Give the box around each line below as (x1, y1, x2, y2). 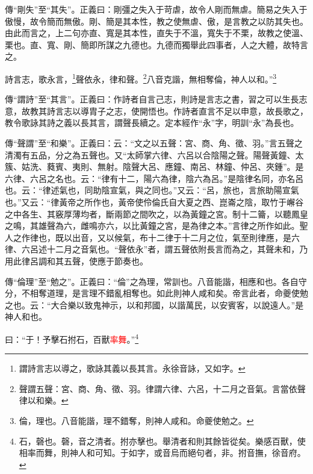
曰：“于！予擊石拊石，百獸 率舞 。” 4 (5, 331, 139, 345)
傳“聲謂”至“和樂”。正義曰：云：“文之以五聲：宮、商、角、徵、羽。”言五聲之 (5, 137, 303, 149)
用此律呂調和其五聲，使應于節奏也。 (5, 254, 148, 267)
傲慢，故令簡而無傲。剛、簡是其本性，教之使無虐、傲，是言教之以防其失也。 (5, 14, 308, 27)
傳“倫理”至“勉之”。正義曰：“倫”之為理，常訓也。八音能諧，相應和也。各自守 (5, 275, 307, 287)
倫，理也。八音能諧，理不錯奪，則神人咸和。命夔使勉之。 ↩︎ (19, 414, 254, 426)
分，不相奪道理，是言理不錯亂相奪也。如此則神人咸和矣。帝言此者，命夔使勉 (5, 287, 308, 299)
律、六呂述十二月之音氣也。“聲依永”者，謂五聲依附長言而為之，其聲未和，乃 (5, 243, 308, 255)
